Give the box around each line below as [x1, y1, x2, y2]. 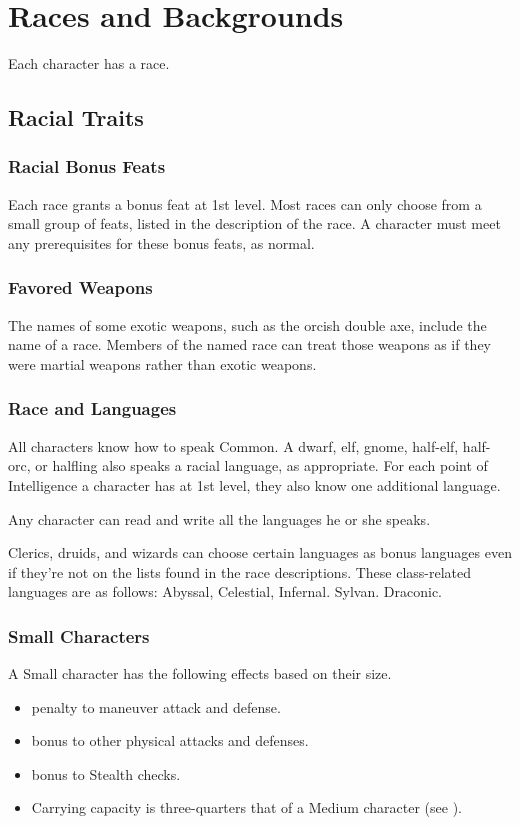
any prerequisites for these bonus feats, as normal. [8, 232, 315, 253]
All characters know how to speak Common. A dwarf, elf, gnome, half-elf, [8, 435, 459, 456]
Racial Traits [8, 102, 144, 133]
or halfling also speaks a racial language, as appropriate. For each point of [35, 455, 488, 476]
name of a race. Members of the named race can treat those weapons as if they [8, 334, 491, 355]
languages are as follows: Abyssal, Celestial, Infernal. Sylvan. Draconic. [8, 581, 442, 602]
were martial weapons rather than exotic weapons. [8, 353, 317, 374]
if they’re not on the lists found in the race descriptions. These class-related [8, 561, 472, 582]
